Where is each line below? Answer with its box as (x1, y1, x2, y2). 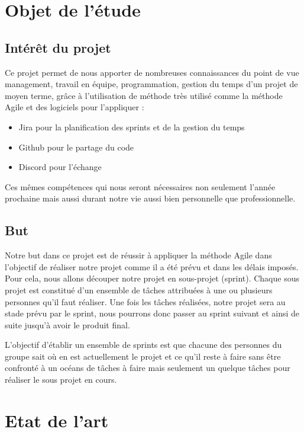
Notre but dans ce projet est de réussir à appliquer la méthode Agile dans (5, 249, 272, 261)
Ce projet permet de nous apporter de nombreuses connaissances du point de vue (5, 66, 299, 78)
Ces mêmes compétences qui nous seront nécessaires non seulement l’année (5, 180, 276, 193)
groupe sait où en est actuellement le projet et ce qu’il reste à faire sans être (5, 350, 281, 362)
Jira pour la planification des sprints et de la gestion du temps (18, 120, 245, 133)
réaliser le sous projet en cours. (5, 373, 117, 386)
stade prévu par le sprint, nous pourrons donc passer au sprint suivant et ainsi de (5, 307, 299, 319)
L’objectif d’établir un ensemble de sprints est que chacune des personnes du (5, 338, 282, 351)
